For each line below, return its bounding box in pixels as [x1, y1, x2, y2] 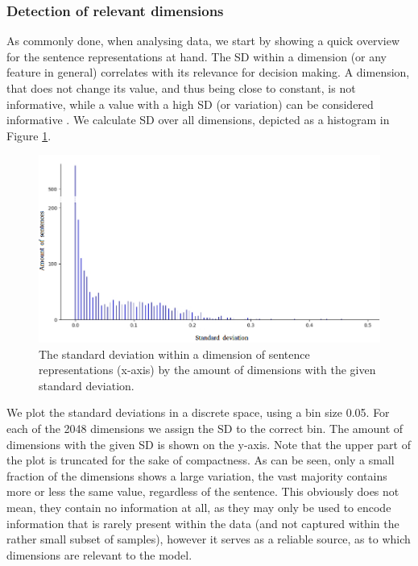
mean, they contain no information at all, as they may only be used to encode [6, 498, 391, 515]
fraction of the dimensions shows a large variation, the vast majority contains [6, 467, 387, 484]
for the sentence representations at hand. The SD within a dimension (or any [6, 48, 387, 65]
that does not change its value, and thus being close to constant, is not [6, 80, 356, 96]
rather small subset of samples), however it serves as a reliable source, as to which [6, 531, 411, 547]
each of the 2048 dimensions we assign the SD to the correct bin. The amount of [6, 419, 404, 436]
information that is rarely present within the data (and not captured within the [6, 514, 399, 531]
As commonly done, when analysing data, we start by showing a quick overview [6, 32, 400, 49]
